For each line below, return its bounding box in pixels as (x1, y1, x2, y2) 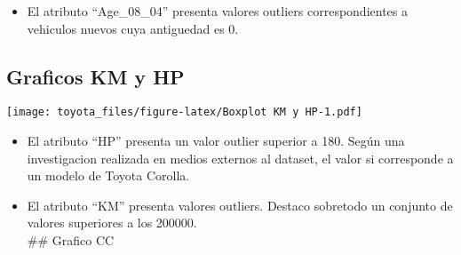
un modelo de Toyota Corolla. (27, 166, 190, 185)
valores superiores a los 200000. (27, 213, 197, 232)
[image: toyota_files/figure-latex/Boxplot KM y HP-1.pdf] (6, 106, 362, 119)
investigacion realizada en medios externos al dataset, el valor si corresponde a (27, 148, 454, 167)
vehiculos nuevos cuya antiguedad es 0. (27, 19, 239, 37)
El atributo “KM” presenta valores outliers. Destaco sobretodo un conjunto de (27, 195, 453, 214)
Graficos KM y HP (6, 62, 185, 90)
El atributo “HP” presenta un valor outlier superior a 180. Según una (27, 131, 405, 150)
